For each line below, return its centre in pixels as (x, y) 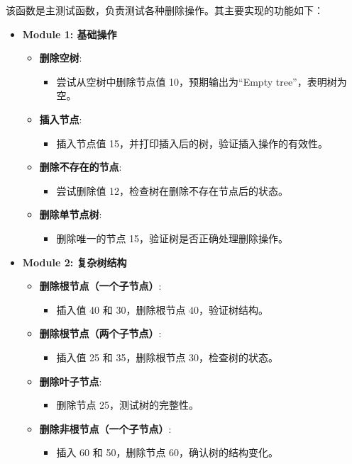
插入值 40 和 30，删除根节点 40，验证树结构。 (163, 309)
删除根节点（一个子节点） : (100, 286)
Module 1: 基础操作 (70, 34)
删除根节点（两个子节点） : (100, 333)
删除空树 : (61, 58)
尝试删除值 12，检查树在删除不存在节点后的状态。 (172, 190)
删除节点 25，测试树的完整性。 (128, 405)
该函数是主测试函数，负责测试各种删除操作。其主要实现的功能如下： (165, 10)
